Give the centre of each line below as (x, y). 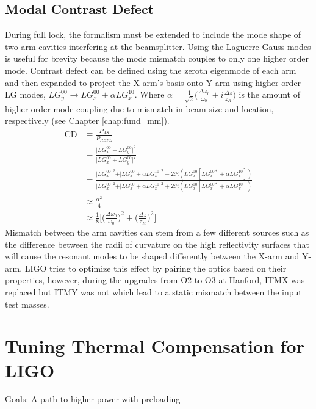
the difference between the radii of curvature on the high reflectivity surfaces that (157, 244)
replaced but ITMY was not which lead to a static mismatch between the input (153, 291)
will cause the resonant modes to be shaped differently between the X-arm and (152, 256)
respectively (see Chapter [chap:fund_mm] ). (87, 121)
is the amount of (269, 94)
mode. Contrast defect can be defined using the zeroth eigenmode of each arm (151, 70)
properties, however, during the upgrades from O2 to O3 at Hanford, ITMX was (155, 280)
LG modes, (25, 94)
